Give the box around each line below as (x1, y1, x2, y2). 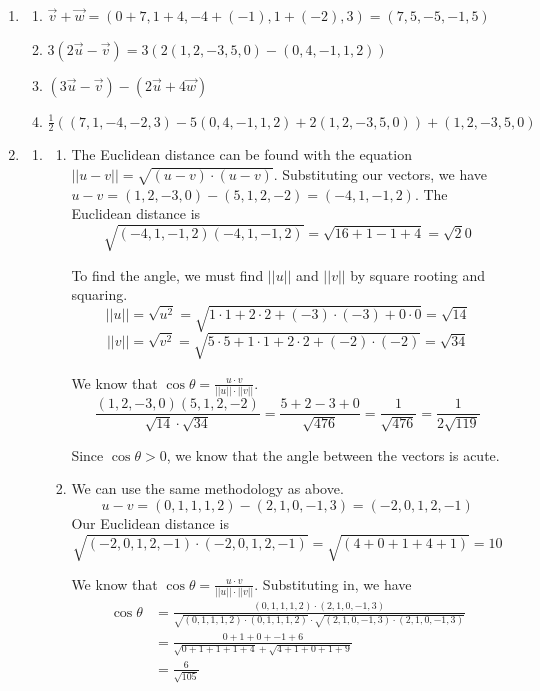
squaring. (71, 284, 128, 305)
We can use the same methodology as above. (71, 478, 344, 499)
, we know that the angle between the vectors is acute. (166, 444, 500, 465)
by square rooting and (350, 264, 486, 285)
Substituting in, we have (262, 573, 412, 594)
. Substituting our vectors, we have (273, 164, 488, 185)
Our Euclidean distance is (71, 512, 229, 533)
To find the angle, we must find (71, 264, 264, 285)
